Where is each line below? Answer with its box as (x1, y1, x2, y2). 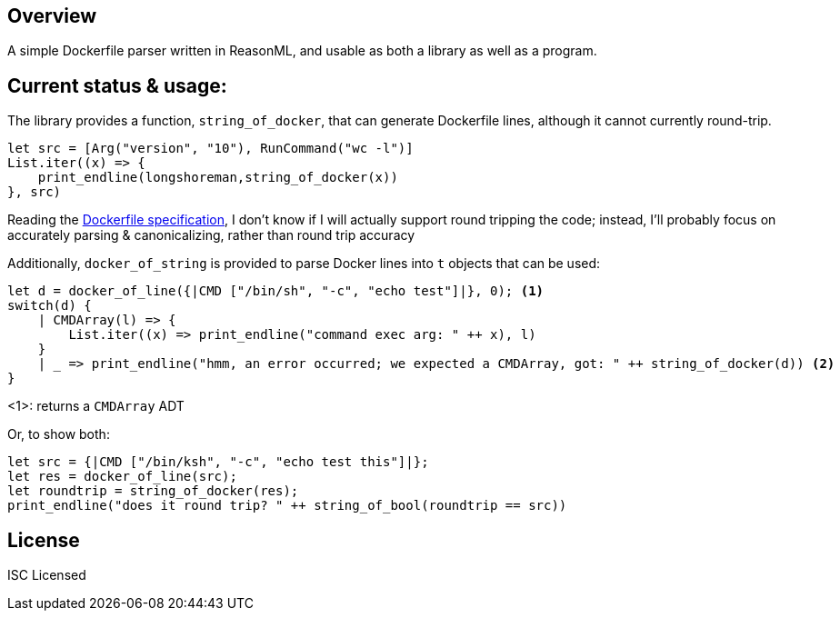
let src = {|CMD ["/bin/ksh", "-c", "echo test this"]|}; (7, 454, 429, 470)
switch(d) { (7, 298, 92, 314)
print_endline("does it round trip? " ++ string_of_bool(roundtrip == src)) (7, 498, 567, 513)
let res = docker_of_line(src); (7, 469, 237, 484)
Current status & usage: (7, 74, 227, 97)
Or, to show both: (7, 426, 110, 443)
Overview (7, 5, 97, 27)
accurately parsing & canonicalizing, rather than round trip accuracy (7, 227, 415, 244)
